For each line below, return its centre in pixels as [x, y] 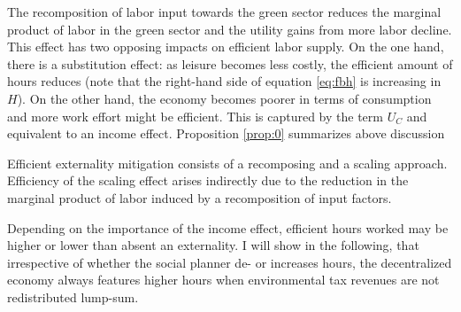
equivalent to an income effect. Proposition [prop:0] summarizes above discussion [226, 133]
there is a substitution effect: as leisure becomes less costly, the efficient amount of [230, 63]
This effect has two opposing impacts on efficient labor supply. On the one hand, [226, 47]
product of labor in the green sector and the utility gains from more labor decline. [230, 29]
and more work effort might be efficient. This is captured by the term [195, 116]
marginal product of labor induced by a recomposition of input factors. [200, 197]
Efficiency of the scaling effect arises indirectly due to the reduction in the [208, 180]
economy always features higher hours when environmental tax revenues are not [223, 280]
